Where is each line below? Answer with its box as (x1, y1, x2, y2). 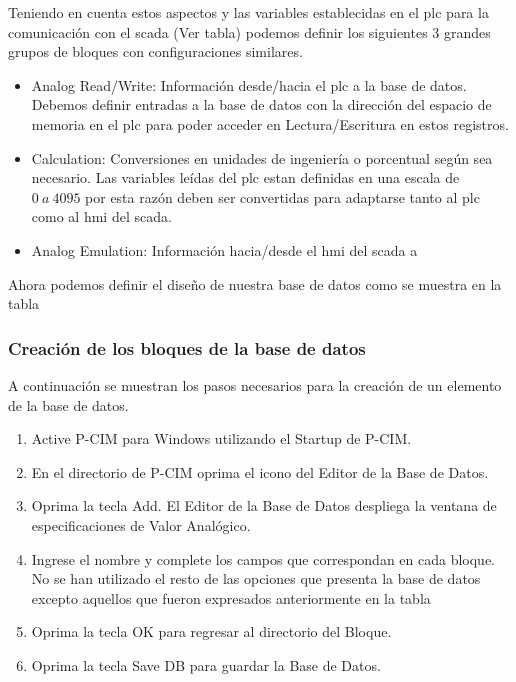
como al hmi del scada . (31, 206, 172, 227)
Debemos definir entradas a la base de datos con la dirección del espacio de (31, 94, 492, 115)
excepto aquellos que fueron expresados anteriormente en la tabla (31, 587, 431, 608)
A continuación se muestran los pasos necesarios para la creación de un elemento (8, 374, 502, 395)
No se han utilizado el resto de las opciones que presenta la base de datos (31, 568, 481, 589)
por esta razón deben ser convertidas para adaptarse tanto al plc (85, 186, 480, 207)
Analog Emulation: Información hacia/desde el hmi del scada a (31, 239, 418, 260)
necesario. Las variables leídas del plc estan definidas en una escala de (31, 167, 460, 188)
